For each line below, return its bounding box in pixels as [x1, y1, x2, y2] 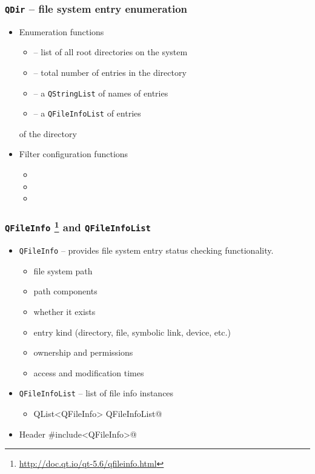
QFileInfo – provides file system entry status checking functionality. [19, 244, 274, 257]
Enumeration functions [19, 25, 104, 38]
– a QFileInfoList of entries [33, 107, 141, 120]
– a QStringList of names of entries [33, 86, 168, 99]
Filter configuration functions [19, 147, 128, 160]
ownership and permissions [33, 346, 133, 359]
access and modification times [33, 366, 144, 379]
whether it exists [33, 305, 96, 317]
